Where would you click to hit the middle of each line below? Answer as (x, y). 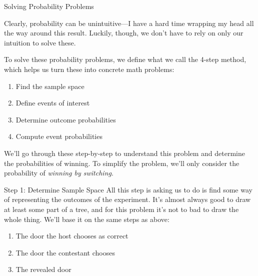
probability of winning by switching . (59, 173)
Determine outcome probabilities (66, 119)
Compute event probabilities (59, 136)
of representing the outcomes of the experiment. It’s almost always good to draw (127, 199)
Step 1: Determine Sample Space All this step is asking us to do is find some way (128, 189)
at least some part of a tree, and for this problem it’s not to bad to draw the (121, 209)
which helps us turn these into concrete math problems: (89, 69)
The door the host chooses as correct (72, 236)
